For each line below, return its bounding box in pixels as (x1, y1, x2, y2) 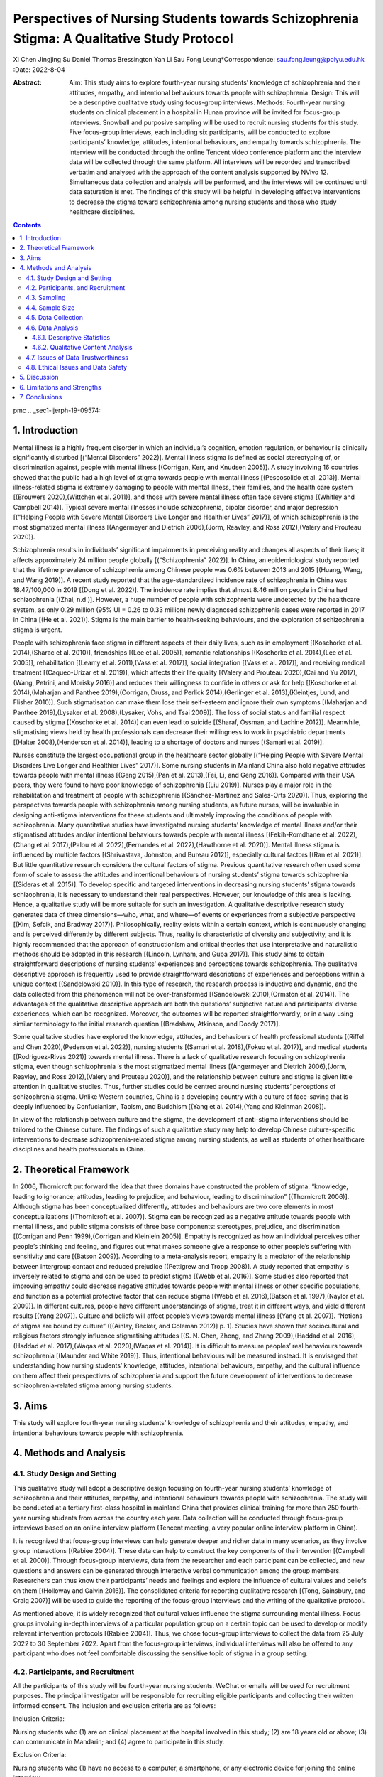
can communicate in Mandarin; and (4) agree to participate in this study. (13, 1738, 225, 1746)
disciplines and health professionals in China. (13, 1145, 145, 1154)
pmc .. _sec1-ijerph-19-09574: (13, 406, 101, 414)
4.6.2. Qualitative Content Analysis (32, 343, 133, 352)
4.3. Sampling (26, 294, 66, 302)
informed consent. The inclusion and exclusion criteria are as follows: (13, 1701, 216, 1709)
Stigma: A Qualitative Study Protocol (13, 31, 233, 46)
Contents (13, 220, 42, 229)
